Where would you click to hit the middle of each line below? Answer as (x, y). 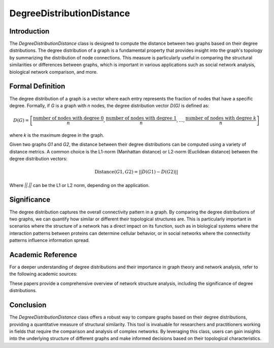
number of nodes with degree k (221, 118)
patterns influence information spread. (49, 240)
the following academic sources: (43, 274)
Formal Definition (37, 86)
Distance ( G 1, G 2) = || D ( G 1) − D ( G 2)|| (136, 172)
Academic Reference (43, 255)
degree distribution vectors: (39, 159)
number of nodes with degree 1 (141, 118)
